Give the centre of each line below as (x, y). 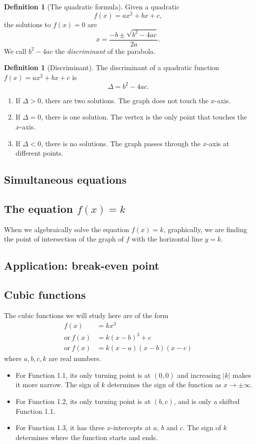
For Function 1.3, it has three (60, 427)
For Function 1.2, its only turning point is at (83, 401)
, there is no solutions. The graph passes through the (121, 143)
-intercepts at (131, 427)
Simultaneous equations (65, 180)
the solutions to (28, 24)
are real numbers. (75, 358)
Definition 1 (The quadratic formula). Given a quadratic (92, 6)
